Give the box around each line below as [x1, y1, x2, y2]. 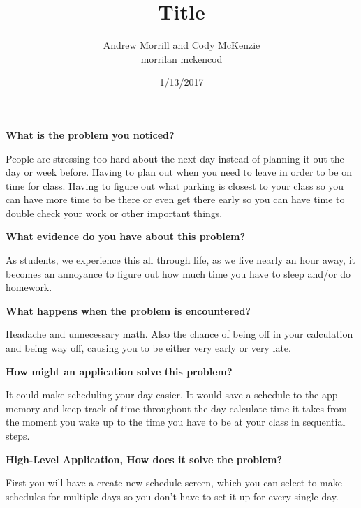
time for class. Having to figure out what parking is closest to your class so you [6, 178, 344, 193]
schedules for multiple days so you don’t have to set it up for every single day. [6, 488, 339, 503]
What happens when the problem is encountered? [6, 303, 251, 317]
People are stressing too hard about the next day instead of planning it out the [6, 151, 344, 165]
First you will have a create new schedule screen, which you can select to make [6, 475, 342, 490]
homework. [6, 280, 52, 294]
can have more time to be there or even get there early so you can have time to [6, 192, 345, 207]
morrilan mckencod [140, 51, 223, 66]
